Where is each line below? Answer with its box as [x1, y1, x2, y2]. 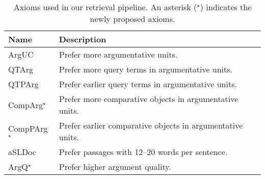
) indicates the [200, 1, 252, 13]
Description [59, 33, 107, 45]
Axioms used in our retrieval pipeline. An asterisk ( [13, 1, 197, 13]
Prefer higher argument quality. [59, 161, 171, 172]
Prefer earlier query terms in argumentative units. [59, 78, 237, 90]
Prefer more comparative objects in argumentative [59, 93, 238, 105]
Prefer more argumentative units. [59, 48, 178, 60]
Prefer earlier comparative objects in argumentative [59, 119, 243, 131]
